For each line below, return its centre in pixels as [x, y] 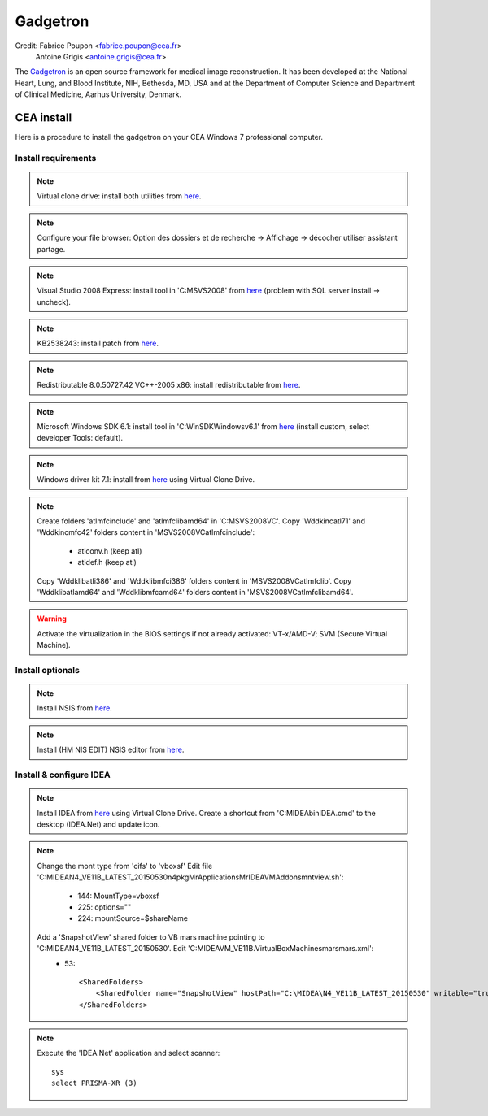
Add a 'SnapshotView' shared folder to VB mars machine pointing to [151, 937]
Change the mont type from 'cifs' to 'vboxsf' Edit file [125, 866]
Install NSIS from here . [75, 708]
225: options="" [105, 907]
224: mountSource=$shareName [133, 918]
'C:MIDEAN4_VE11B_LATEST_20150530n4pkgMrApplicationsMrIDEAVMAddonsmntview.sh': [190, 877]
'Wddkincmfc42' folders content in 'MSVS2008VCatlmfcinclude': [146, 532]
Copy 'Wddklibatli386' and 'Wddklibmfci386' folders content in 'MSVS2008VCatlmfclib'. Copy [194, 580]
